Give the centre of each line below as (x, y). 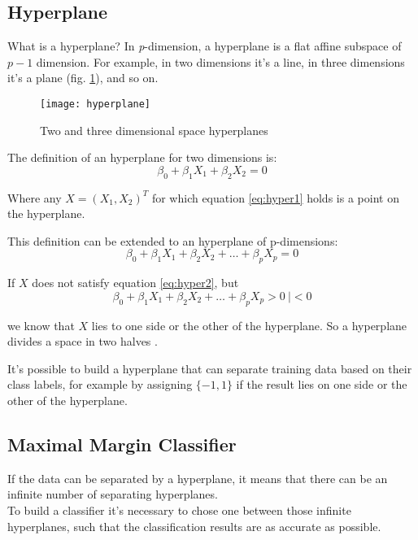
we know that (41, 325)
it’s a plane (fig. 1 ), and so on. (83, 78)
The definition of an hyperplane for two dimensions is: (142, 157)
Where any (35, 197)
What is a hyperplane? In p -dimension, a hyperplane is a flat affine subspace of (205, 46)
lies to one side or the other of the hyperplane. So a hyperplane (249, 325)
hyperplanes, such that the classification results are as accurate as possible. (194, 526)
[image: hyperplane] (96, 104)
